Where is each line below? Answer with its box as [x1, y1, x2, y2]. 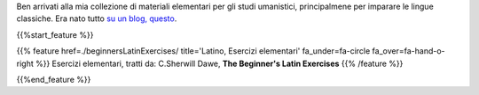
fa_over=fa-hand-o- [372, 46, 445, 56]
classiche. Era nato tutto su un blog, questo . [16, 13, 177, 24]
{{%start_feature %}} [16, 29, 94, 40]
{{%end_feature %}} [16, 74, 91, 84]
